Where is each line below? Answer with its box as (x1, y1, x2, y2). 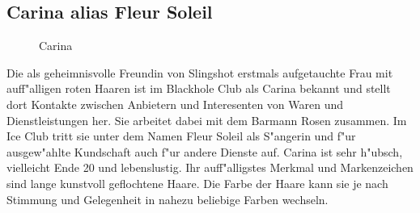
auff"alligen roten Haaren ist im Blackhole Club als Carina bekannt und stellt (6, 80, 391, 97)
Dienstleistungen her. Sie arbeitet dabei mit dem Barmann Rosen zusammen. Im (6, 111, 407, 128)
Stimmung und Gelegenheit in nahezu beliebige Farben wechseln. (6, 190, 329, 207)
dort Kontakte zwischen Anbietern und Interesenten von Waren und (6, 95, 344, 112)
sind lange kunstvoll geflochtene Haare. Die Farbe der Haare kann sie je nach (6, 174, 388, 191)
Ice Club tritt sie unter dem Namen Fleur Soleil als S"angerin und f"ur (6, 127, 356, 144)
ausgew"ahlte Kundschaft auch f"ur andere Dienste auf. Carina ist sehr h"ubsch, (6, 143, 403, 160)
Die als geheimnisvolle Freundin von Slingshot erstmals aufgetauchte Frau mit (6, 64, 393, 81)
